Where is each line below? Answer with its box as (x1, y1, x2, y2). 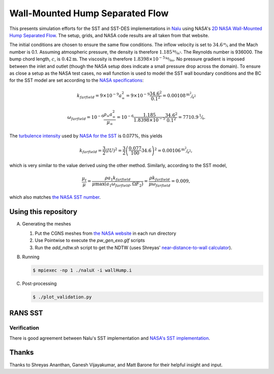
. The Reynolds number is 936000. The (181, 49, 263, 55)
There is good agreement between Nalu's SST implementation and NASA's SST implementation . (9, 335, 210, 341)
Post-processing (22, 280, 57, 287)
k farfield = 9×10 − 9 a (77, 92, 122, 100)
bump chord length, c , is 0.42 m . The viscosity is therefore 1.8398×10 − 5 (9, 55, 165, 62)
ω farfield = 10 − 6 (67, 113, 104, 121)
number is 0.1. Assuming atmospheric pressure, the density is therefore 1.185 (9, 49, 173, 55)
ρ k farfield (149, 175, 170, 182)
